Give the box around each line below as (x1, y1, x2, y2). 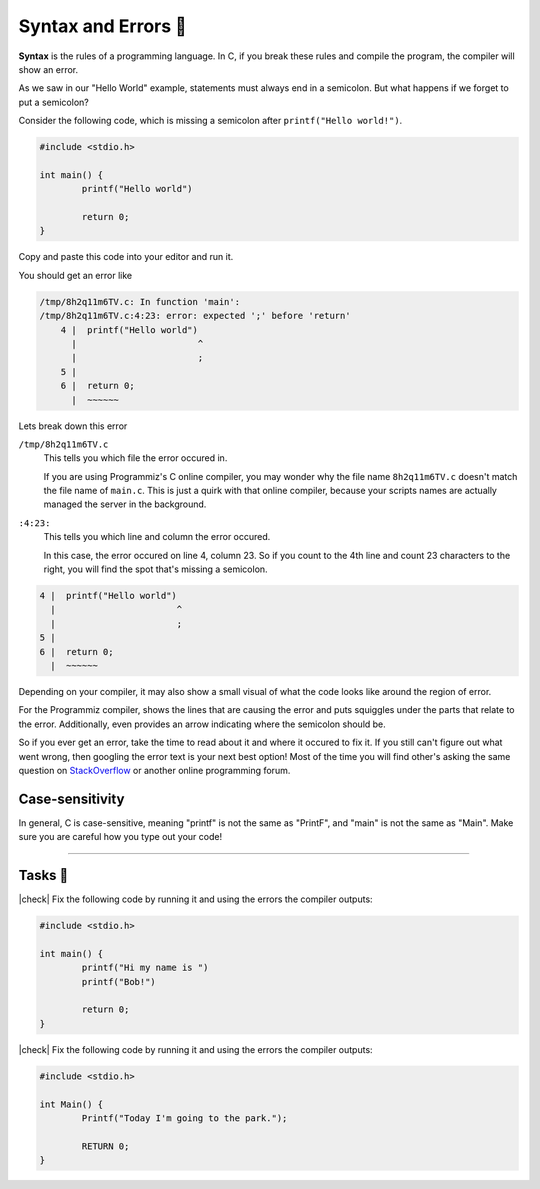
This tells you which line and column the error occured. (43, 531, 271, 543)
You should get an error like (18, 269, 133, 281)
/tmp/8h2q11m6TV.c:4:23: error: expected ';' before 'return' (39, 310, 351, 322)
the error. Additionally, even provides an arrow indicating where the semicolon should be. (18, 718, 387, 730)
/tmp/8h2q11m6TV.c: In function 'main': (39, 296, 240, 307)
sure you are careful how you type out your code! (18, 831, 223, 843)
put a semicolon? (18, 96, 89, 108)
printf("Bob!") (81, 976, 157, 987)
